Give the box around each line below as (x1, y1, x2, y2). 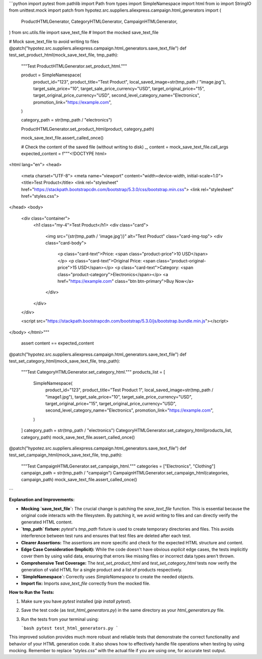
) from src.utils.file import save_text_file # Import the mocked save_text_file (9, 30, 159, 35)
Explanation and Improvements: (9, 497, 75, 503)
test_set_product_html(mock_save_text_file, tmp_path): (9, 52, 118, 58)
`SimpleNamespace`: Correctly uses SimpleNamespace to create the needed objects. (21, 573, 194, 579)
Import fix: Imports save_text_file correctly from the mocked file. (21, 580, 150, 586)
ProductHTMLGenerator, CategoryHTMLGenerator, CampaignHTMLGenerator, (21, 18, 178, 24)
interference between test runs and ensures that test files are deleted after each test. (21, 533, 191, 539)
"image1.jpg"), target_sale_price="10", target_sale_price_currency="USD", (45, 394, 193, 399)
